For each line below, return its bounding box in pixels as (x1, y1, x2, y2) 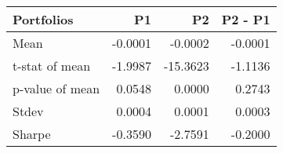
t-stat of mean (13, 56, 91, 75)
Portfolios (13, 10, 74, 28)
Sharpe (13, 125, 51, 143)
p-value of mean (13, 79, 100, 97)
